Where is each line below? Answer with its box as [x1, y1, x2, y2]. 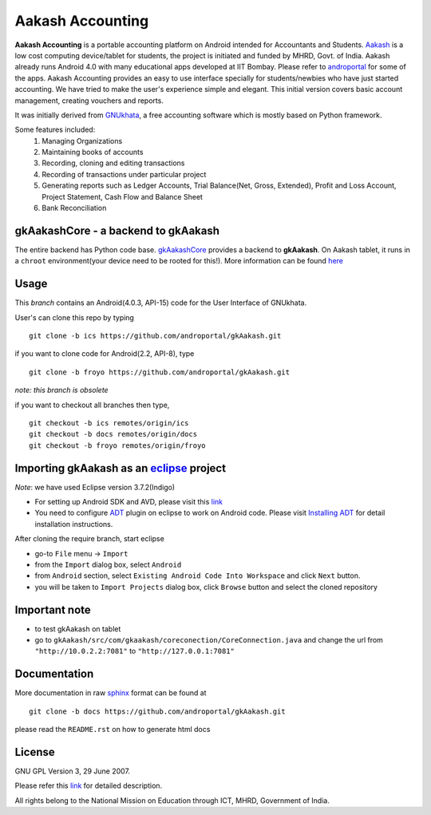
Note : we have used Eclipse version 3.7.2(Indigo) [14, 482, 176, 492]
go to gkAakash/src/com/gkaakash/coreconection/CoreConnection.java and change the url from [34, 635, 383, 645]
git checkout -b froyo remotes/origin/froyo [29, 441, 207, 450]
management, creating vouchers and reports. [14, 96, 164, 105]
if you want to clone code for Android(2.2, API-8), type [14, 349, 195, 358]
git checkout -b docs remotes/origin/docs [29, 429, 198, 439]
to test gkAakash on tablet [34, 623, 121, 634]
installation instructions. [34, 519, 113, 528]
